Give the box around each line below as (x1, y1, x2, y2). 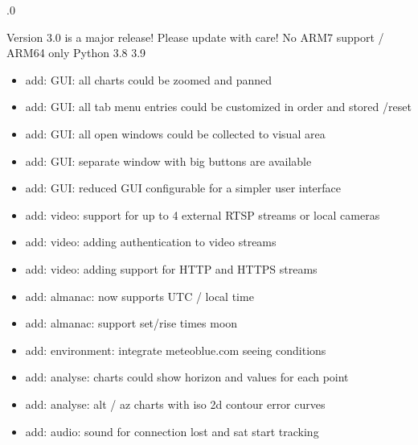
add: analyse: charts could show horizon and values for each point (25, 369, 349, 385)
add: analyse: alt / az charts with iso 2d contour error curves (25, 395, 326, 412)
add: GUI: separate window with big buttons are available (25, 152, 312, 169)
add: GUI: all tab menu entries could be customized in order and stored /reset (25, 98, 412, 115)
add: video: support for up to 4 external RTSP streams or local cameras (25, 206, 380, 223)
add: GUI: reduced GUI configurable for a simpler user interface (25, 179, 342, 196)
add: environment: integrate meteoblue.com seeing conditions (25, 341, 326, 358)
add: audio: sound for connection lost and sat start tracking (25, 422, 319, 439)
